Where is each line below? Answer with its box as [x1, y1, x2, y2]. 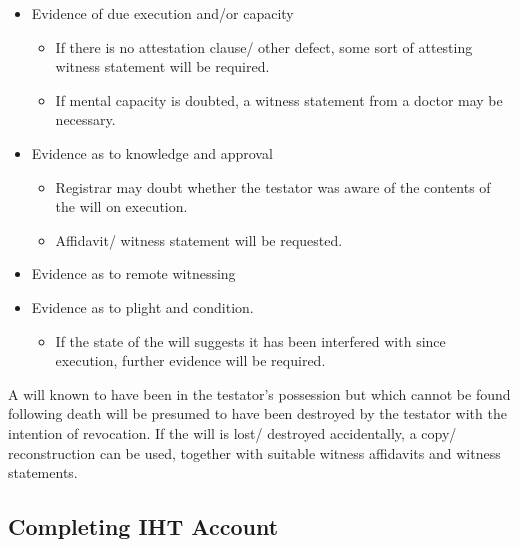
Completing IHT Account [8, 511, 279, 542]
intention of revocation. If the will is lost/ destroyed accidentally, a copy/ [8, 422, 457, 443]
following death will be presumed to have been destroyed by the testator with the [8, 403, 507, 424]
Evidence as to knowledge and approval [31, 142, 273, 163]
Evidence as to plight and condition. [31, 296, 254, 317]
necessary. [55, 109, 116, 130]
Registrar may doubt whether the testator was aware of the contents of [55, 176, 491, 197]
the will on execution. [55, 196, 188, 217]
